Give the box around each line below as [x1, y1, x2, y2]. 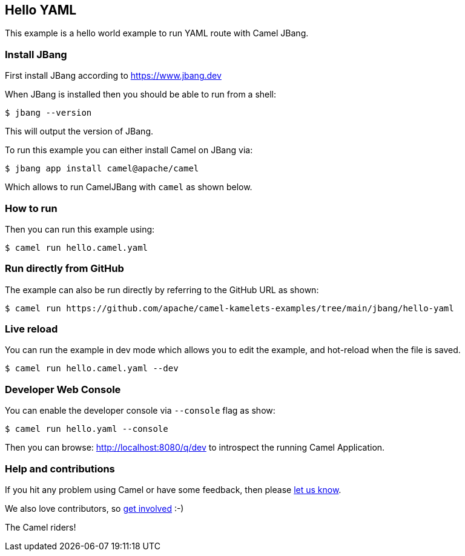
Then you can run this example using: [5, 223, 155, 234]
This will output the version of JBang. [5, 126, 154, 137]
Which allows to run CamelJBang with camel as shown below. [5, 182, 252, 193]
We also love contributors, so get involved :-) [5, 503, 184, 514]
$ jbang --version [5, 108, 92, 118]
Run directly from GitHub [5, 262, 124, 275]
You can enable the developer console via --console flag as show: [5, 405, 275, 416]
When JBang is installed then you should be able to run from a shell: [5, 89, 277, 100]
